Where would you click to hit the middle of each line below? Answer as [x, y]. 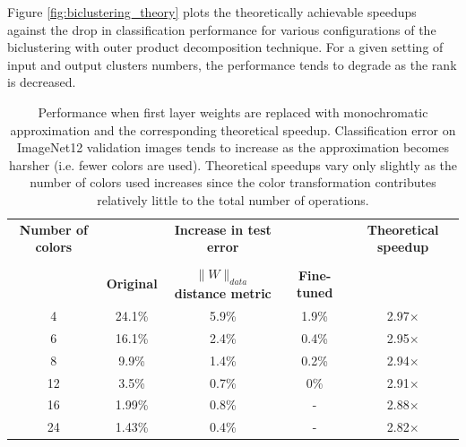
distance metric [223, 293]
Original [132, 284]
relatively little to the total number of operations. [233, 199]
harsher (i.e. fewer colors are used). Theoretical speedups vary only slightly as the [233, 164]
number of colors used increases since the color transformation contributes [233, 182]
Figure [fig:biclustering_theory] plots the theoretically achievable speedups [212, 12]
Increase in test [223, 229]
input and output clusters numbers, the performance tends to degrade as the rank [232, 64]
